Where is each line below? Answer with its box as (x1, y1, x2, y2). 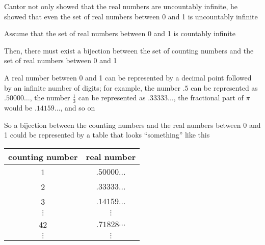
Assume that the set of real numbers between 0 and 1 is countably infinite (4, 28, 235, 39)
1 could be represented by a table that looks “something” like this (4, 129, 210, 140)
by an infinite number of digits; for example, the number (4, 82, 180, 93)
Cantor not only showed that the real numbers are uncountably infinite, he (4, 1, 238, 11)
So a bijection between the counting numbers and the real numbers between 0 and (4, 119, 261, 130)
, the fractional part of (173, 92, 244, 103)
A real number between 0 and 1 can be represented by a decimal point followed (4, 72, 252, 83)
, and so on (60, 102, 95, 113)
